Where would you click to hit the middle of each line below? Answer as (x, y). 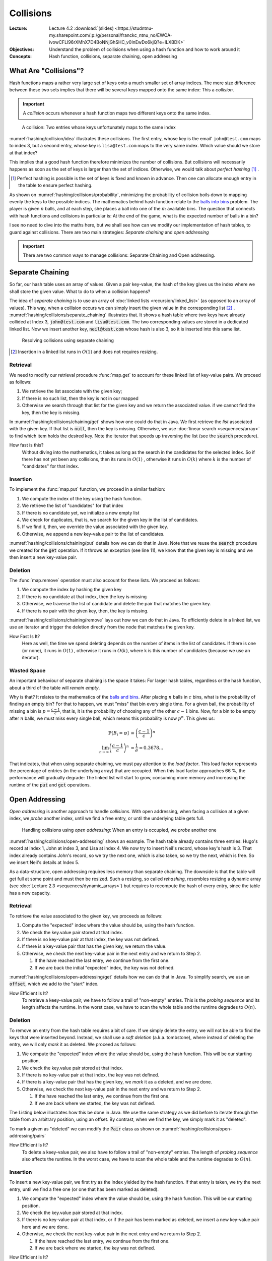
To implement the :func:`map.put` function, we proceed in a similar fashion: (87, 489)
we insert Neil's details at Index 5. (44, 863)
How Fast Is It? (25, 636)
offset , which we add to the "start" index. (54, 984)
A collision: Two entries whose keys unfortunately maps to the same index (99, 127)
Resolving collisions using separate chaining (68, 340)
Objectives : (22, 49)
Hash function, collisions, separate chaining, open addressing (113, 56)
